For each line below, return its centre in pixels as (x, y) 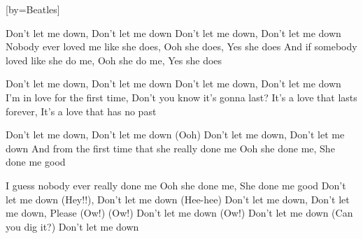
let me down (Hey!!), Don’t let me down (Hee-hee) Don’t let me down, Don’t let (178, 199)
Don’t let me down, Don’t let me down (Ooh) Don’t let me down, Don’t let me (175, 135)
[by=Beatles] (33, 9)
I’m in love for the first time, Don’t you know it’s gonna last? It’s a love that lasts (181, 97)
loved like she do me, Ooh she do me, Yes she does (114, 60)
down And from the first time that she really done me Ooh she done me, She (170, 148)
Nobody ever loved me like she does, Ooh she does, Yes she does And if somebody (181, 46)
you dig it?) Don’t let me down (72, 226)
